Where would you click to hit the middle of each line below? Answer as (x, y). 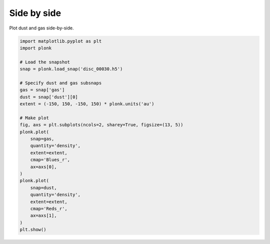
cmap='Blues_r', (50, 160)
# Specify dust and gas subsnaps (61, 83)
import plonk (36, 48)
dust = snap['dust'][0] (49, 97)
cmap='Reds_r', (49, 209)
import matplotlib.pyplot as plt (61, 41)
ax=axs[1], (43, 216)
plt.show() (33, 230)
